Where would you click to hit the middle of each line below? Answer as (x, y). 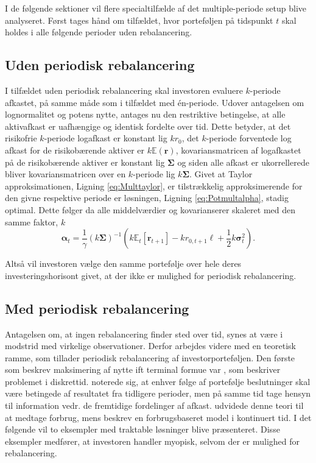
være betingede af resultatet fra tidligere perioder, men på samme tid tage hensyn (158, 393)
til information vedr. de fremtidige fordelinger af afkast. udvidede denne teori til (154, 405)
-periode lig (154, 174)
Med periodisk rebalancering (97, 308)
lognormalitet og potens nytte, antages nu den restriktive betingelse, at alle (145, 114)
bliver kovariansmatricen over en (65, 174)
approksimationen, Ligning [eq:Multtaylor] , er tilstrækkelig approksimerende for (154, 186)
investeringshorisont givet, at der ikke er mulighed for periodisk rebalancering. (151, 275)
